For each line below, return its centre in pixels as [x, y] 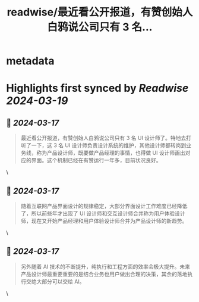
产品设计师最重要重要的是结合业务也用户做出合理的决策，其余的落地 [104, 274]
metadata [30, 61]
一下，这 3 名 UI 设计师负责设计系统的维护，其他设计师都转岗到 [109, 145]
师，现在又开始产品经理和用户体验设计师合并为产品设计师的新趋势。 [104, 221]
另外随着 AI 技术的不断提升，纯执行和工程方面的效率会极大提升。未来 [105, 266]
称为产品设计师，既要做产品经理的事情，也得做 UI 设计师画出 [111, 153]
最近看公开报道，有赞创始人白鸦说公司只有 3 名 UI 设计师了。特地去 [103, 138]
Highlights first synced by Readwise [97, 88]
